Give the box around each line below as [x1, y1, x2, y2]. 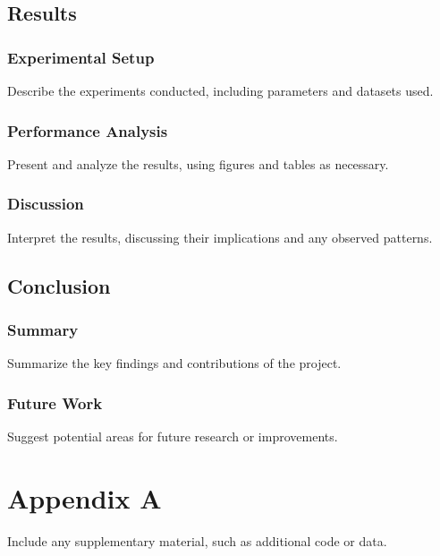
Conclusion [7, 271, 111, 299]
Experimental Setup [7, 46, 155, 68]
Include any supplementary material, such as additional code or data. [7, 531, 387, 550]
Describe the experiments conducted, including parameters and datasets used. [7, 81, 434, 99]
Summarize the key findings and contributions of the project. [7, 354, 342, 372]
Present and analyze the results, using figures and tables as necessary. [7, 154, 389, 173]
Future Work [7, 391, 103, 414]
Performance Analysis [7, 119, 168, 141]
